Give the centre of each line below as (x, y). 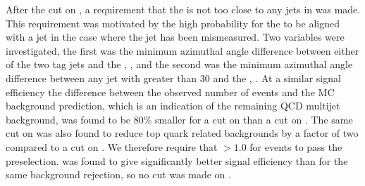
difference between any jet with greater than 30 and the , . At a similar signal (173, 78)
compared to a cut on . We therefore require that (112, 146)
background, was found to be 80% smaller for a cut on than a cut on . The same (179, 119)
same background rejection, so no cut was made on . (118, 174)
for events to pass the (296, 146)
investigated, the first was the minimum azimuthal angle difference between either (182, 50)
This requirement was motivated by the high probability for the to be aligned (173, 23)
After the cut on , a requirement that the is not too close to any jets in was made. (183, 9)
